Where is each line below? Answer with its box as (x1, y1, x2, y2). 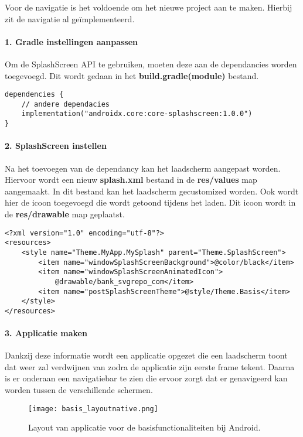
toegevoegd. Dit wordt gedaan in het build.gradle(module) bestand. (5, 69, 259, 81)
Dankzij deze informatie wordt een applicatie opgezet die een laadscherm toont (5, 349, 288, 361)
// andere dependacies (21, 100, 110, 108)
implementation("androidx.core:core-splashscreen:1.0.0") (21, 110, 253, 118)
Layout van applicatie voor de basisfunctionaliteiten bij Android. (28, 421, 261, 433)
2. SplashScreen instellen (5, 139, 107, 152)
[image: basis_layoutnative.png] (28, 404, 158, 413)
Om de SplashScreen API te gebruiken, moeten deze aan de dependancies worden (5, 57, 297, 70)
